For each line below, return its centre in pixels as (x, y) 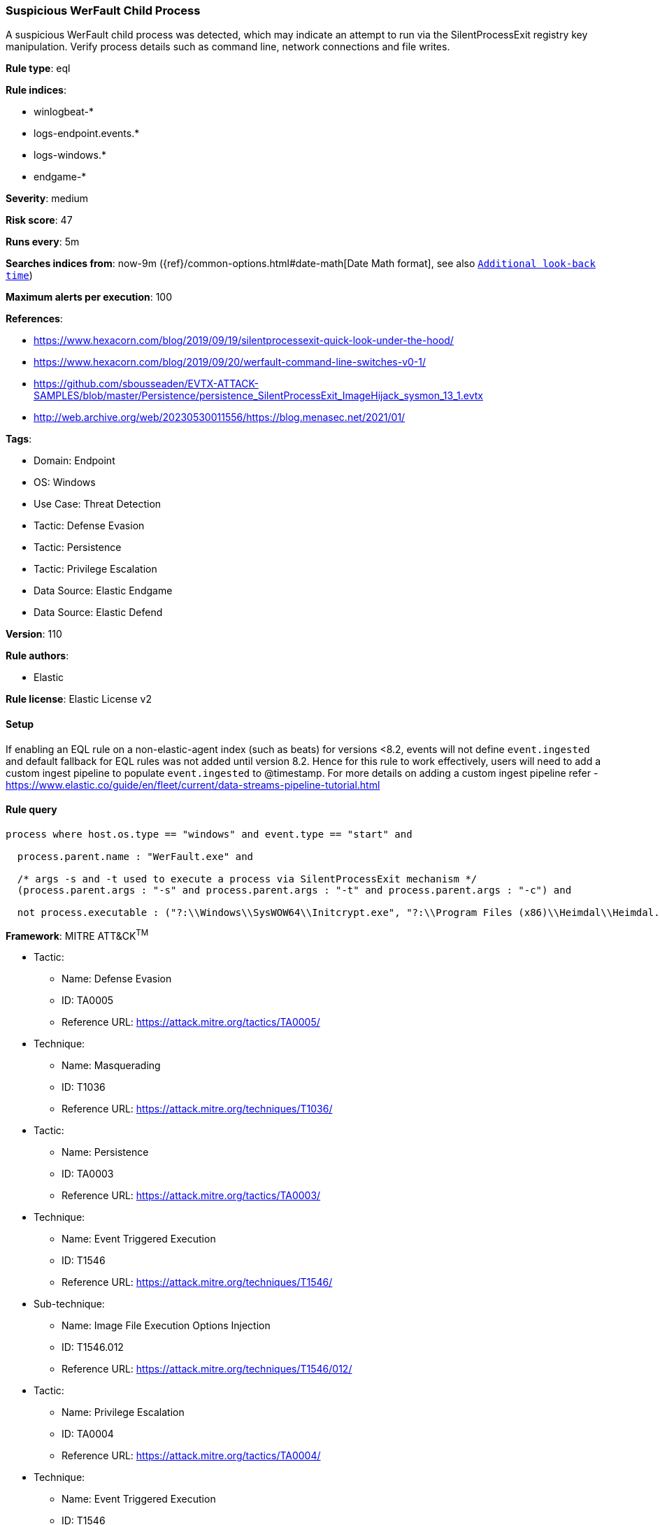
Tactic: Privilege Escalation (95, 569)
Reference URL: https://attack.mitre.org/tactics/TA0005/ (191, 1022)
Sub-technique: (69, 1304)
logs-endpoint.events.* (87, 134)
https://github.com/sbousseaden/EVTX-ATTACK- (146, 384)
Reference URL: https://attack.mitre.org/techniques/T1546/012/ (207, 1369)
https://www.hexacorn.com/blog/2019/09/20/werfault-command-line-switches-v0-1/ (230, 362)
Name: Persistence (105, 1152)
